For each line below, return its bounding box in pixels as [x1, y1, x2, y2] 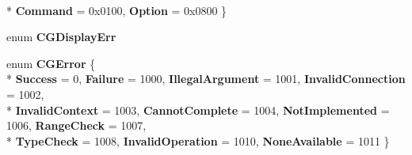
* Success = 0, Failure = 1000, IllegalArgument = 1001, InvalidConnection [6, 70, 406, 87]
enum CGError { [6, 55, 96, 71]
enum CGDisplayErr [6, 28, 116, 45]
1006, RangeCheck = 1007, [6, 117, 147, 134]
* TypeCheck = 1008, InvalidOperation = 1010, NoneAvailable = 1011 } [6, 132, 390, 149]
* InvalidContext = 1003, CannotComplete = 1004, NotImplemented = [6, 101, 390, 118]
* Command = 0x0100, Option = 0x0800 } [6, 2, 227, 18]
